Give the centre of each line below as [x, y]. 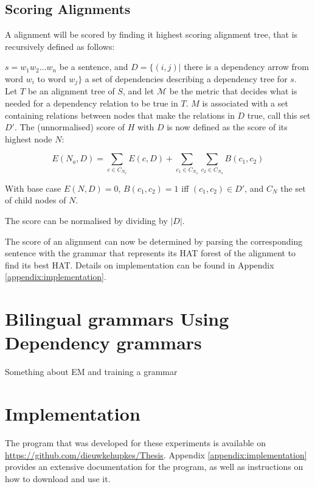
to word [52, 78]
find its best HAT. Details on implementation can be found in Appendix [140, 265]
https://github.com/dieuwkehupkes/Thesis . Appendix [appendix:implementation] [156, 454]
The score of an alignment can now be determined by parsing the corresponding [154, 241]
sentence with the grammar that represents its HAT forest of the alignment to [151, 253]
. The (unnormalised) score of [70, 127]
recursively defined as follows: [60, 46]
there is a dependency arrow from [246, 67]
